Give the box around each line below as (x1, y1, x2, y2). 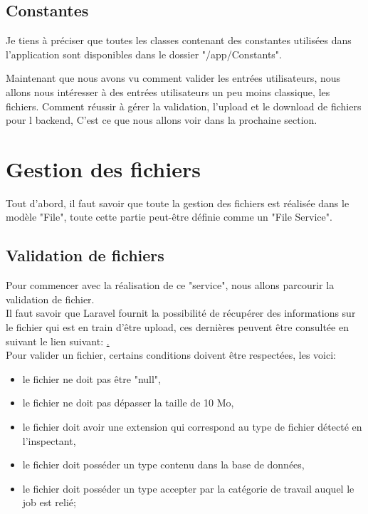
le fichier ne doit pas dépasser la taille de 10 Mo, (22, 395, 234, 410)
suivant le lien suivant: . (6, 333, 110, 348)
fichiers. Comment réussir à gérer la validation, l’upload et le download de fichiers (6, 98, 362, 113)
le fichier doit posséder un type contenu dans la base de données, (22, 457, 305, 472)
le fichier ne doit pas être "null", (22, 371, 161, 386)
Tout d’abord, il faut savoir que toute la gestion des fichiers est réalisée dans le (6, 195, 349, 210)
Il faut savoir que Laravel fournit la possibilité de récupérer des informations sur (6, 305, 356, 320)
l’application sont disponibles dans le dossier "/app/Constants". (6, 46, 282, 61)
